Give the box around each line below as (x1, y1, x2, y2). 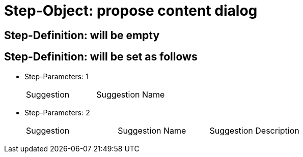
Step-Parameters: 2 (24, 108, 90, 117)
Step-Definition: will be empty (4, 28, 160, 42)
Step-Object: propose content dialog (4, 2, 258, 19)
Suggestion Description (209, 125, 299, 136)
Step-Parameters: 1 (24, 72, 89, 81)
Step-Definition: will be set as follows (4, 50, 198, 64)
